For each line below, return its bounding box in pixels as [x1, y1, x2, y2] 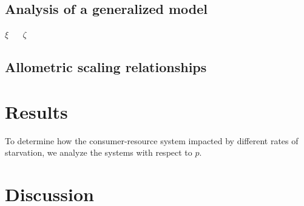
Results [5, 99, 68, 124]
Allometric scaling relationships [5, 58, 207, 76]
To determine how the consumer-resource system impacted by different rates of [5, 134, 299, 147]
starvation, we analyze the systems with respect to [5, 146, 192, 159]
